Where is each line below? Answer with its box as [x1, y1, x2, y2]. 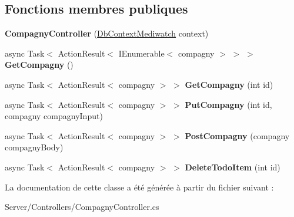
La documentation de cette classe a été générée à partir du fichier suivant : [5, 180, 274, 193]
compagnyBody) [5, 141, 64, 153]
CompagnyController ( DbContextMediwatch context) [5, 27, 209, 40]
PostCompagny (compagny [185, 129, 290, 142]
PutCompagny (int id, [185, 98, 272, 110]
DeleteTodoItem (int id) [185, 160, 280, 173]
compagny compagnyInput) [5, 110, 103, 122]
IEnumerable [118, 47, 165, 59]
